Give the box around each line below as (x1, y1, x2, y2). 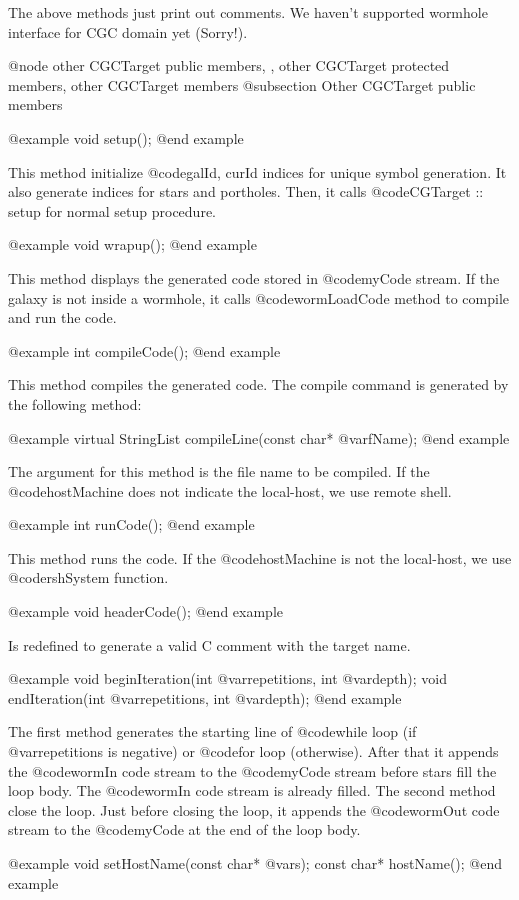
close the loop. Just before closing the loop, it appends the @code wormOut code (8, 799, 500, 820)
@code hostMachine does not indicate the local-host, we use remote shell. (8, 480, 452, 501)
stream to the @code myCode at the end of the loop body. (8, 819, 361, 840)
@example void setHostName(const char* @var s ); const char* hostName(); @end (8, 853, 503, 873)
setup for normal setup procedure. (8, 200, 217, 221)
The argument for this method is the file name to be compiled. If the (8, 461, 430, 482)
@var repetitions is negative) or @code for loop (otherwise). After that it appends (8, 741, 499, 762)
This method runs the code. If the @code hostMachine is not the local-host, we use (8, 547, 512, 568)
